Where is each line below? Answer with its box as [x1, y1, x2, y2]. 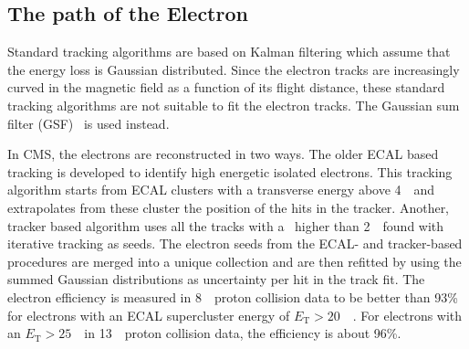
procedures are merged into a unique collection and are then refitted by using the [7, 251, 462, 270]
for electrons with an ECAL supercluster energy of [7, 305, 290, 324]
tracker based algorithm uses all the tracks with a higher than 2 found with [7, 216, 444, 235]
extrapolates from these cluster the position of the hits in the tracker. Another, [7, 197, 450, 217]
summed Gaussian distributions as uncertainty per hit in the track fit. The [7, 270, 425, 289]
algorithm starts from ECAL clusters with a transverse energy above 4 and [7, 180, 435, 199]
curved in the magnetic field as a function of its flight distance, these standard [7, 78, 445, 97]
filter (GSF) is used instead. [7, 113, 170, 132]
